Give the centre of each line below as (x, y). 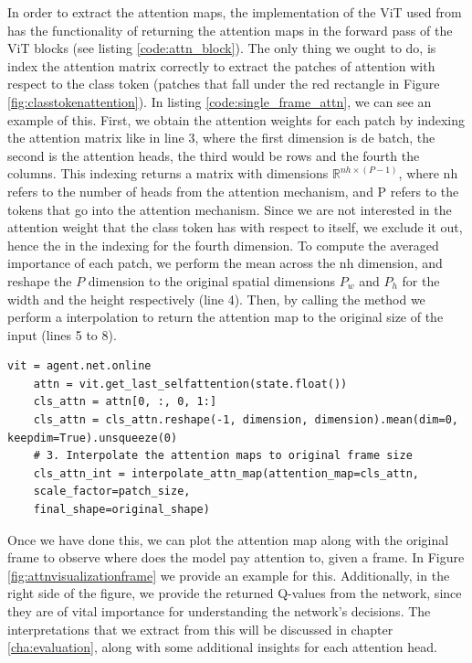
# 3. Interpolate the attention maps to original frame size (223, 456)
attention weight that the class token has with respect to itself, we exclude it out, (235, 227)
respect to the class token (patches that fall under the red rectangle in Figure (224, 84)
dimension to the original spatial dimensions (212, 280)
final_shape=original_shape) (121, 510)
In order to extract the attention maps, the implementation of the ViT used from (235, 12)
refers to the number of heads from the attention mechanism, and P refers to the (233, 191)
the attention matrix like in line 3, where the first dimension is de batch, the (221, 138)
